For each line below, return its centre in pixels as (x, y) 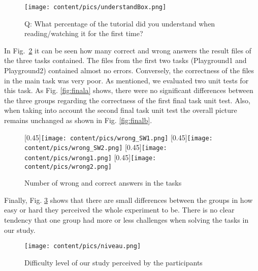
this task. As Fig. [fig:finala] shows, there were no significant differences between (129, 90)
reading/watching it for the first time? (84, 33)
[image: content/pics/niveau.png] (83, 246)
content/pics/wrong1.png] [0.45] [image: (90, 157)
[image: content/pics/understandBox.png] (95, 7)
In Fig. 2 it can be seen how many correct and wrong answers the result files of (128, 50)
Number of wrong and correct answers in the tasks (103, 183)
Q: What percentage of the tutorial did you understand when (120, 23)
